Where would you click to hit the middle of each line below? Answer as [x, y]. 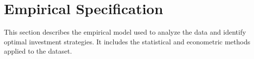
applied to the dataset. [38, 51]
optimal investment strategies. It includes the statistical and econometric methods [127, 41]
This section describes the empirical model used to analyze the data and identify [125, 32]
